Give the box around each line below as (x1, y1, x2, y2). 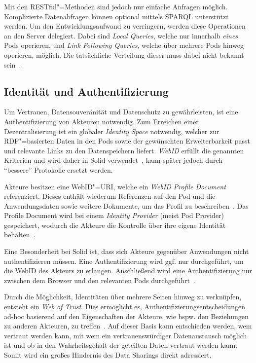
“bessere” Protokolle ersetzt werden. (4, 164, 113, 175)
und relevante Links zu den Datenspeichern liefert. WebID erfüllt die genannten (4, 145, 244, 155)
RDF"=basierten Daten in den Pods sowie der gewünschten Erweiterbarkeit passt (4, 136, 250, 146)
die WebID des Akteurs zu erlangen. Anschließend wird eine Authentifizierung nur (4, 265, 253, 276)
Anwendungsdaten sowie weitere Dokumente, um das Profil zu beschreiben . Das (4, 200, 249, 211)
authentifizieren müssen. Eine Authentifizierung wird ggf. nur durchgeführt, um (4, 255, 244, 266)
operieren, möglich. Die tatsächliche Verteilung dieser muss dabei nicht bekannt (4, 49, 244, 60)
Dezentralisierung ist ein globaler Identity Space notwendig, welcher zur (4, 126, 219, 136)
